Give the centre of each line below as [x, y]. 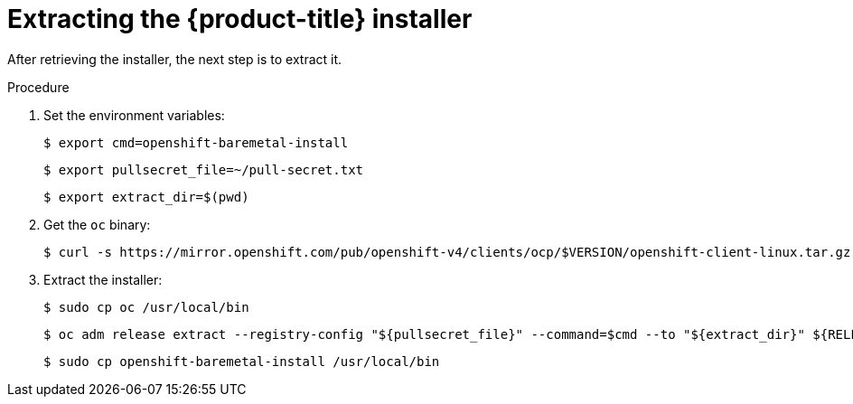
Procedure [38, 87]
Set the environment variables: [134, 115]
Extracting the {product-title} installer [240, 19]
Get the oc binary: [97, 224]
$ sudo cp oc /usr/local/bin [146, 307]
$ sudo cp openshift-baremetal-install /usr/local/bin [242, 361]
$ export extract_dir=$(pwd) [146, 197]
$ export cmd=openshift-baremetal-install [196, 142]
